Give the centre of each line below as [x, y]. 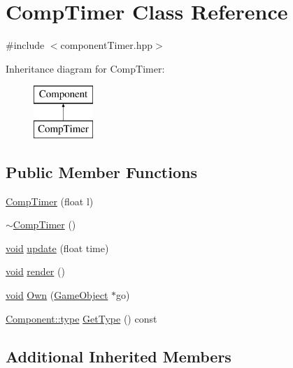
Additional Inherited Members [119, 356]
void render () [35, 271]
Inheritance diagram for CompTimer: [85, 68]
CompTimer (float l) [50, 201]
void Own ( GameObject [57, 295]
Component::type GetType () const [81, 318]
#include [25, 45]
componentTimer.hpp [107, 45]
